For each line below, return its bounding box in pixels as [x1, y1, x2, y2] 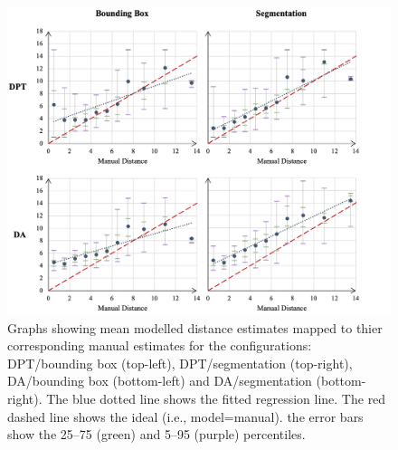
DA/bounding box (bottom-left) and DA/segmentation [7, 371, 312, 390]
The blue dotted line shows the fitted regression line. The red [46, 388, 386, 407]
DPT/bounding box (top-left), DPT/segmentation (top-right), [7, 353, 353, 372]
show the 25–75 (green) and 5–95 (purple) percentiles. [7, 425, 306, 444]
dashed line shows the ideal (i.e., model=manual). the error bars [7, 407, 364, 426]
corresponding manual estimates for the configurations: [7, 336, 312, 355]
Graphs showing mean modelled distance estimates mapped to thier [7, 318, 383, 337]
